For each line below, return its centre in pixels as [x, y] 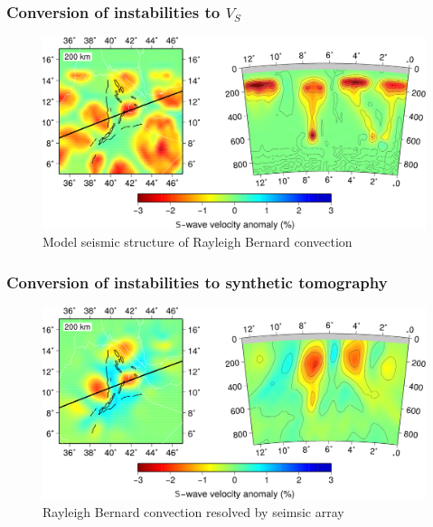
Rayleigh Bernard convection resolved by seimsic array [193, 512]
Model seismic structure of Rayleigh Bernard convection [198, 242]
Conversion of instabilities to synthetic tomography [197, 282]
